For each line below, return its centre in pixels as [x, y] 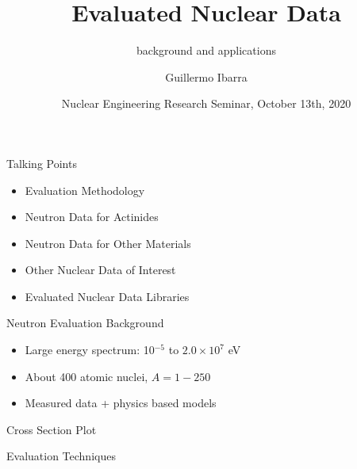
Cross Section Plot [52, 429]
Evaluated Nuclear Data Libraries [107, 296]
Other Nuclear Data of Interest [100, 270]
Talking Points [42, 163]
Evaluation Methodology [85, 190]
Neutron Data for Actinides [92, 217]
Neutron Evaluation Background [85, 323]
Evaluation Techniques [61, 456]
